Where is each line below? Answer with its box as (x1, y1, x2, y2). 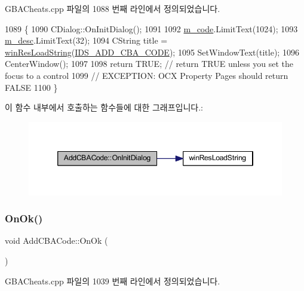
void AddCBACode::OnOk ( (5, 234, 108, 247)
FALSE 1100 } (5, 81, 58, 93)
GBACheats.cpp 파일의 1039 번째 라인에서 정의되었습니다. (5, 274, 220, 287)
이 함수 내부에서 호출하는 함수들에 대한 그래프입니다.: (5, 101, 203, 114)
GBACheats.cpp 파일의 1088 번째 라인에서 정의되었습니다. (5, 2, 220, 14)
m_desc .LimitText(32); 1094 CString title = (5, 34, 168, 47)
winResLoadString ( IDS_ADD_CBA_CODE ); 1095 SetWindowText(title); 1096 (5, 45, 299, 58)
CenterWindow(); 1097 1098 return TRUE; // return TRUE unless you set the (5, 57, 294, 70)
